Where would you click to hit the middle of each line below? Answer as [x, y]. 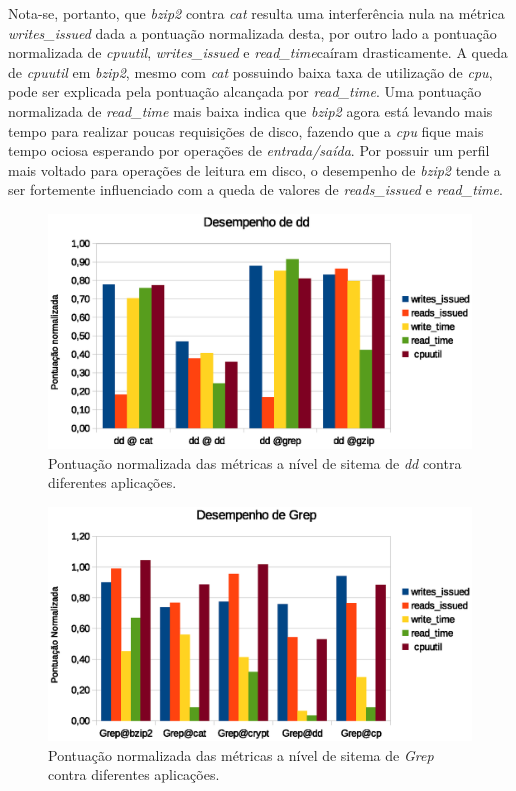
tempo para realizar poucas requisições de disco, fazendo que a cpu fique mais [246, 130]
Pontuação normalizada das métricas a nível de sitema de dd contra [255, 462]
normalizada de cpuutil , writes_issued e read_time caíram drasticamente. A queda [258, 52]
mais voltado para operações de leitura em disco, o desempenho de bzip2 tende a [254, 169]
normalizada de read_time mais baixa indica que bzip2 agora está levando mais [250, 110]
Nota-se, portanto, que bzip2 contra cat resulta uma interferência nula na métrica [256, 13]
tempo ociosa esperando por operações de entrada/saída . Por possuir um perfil [249, 150]
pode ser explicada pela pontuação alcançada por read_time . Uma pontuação [245, 91]
